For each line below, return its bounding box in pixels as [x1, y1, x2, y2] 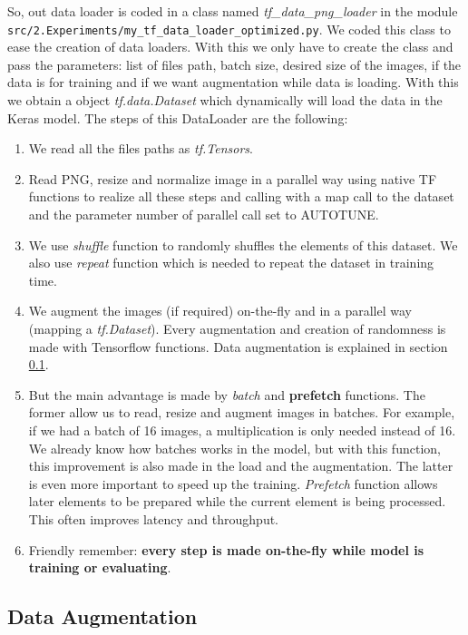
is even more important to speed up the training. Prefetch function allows [28, 474, 438, 493]
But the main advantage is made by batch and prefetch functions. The [28, 385, 425, 404]
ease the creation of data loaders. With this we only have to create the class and [7, 37, 453, 56]
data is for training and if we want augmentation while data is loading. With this [7, 73, 459, 92]
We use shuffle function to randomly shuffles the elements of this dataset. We [28, 235, 458, 254]
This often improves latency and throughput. [28, 509, 279, 528]
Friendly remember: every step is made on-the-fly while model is [28, 540, 424, 559]
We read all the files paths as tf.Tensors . [28, 139, 253, 158]
